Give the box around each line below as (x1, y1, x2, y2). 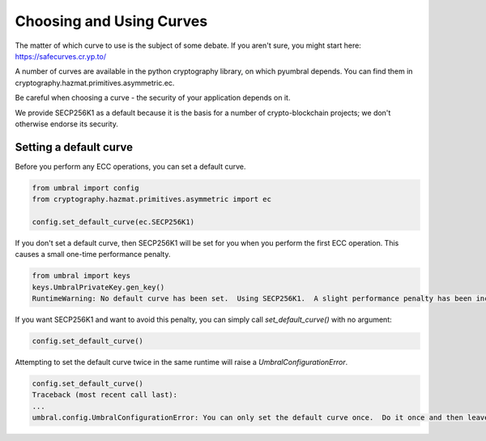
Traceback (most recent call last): (32, 390, 178, 400)
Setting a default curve (15, 140, 134, 154)
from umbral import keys (32, 272, 131, 280)
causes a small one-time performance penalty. (15, 250, 171, 259)
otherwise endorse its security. (15, 118, 119, 129)
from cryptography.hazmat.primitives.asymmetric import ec (32, 195, 271, 204)
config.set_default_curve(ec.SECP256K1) (32, 217, 194, 226)
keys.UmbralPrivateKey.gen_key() (32, 282, 165, 292)
